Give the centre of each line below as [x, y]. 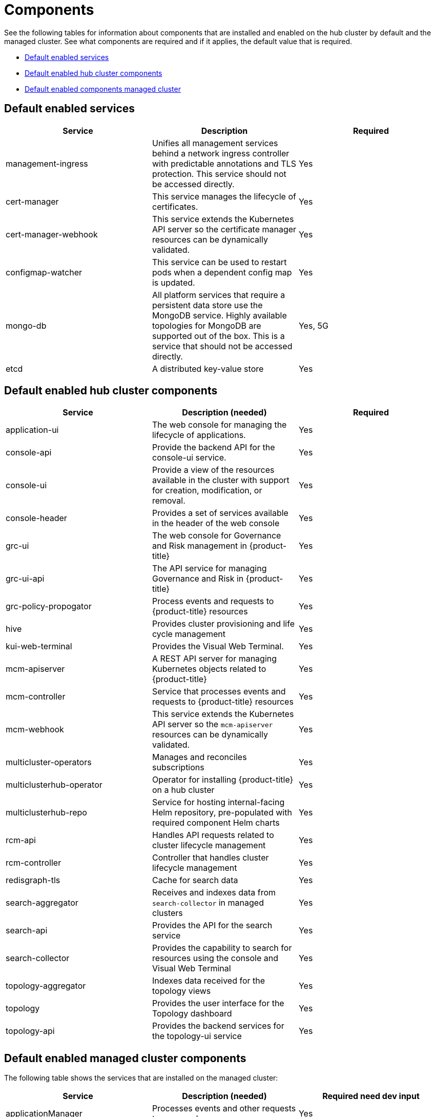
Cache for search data [195, 880]
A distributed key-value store [208, 368]
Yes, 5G [313, 325]
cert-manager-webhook [52, 234]
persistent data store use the [207, 305]
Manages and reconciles [199, 757]
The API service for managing [209, 569]
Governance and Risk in [198, 579]
